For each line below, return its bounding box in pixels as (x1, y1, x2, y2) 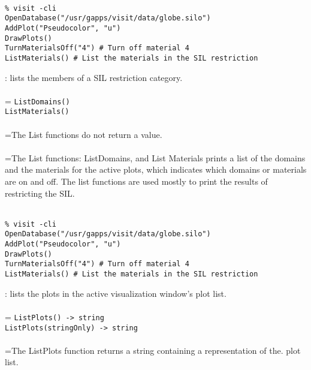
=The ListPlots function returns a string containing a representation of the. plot (5, 344, 301, 356)
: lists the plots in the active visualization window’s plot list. (5, 287, 227, 299)
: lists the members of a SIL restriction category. (5, 71, 183, 83)
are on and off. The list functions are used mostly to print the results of (5, 175, 268, 187)
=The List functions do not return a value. (5, 128, 162, 140)
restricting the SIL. (5, 186, 75, 199)
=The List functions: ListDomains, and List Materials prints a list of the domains (5, 151, 306, 164)
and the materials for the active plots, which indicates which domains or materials (5, 163, 307, 176)
